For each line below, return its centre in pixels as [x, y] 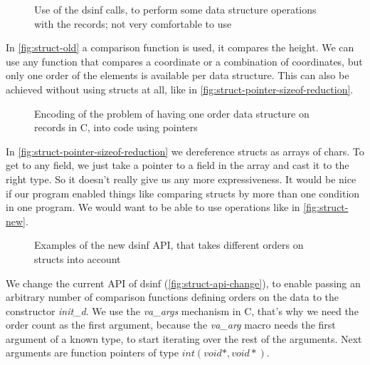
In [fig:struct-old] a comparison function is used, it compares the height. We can [180, 47]
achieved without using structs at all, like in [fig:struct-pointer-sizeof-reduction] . [180, 89]
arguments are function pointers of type [92, 353]
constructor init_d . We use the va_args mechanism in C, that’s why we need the [182, 310]
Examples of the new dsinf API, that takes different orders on [169, 245]
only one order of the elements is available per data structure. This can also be [178, 75]
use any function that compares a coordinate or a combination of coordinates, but [184, 61]
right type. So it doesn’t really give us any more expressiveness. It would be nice [181, 179]
